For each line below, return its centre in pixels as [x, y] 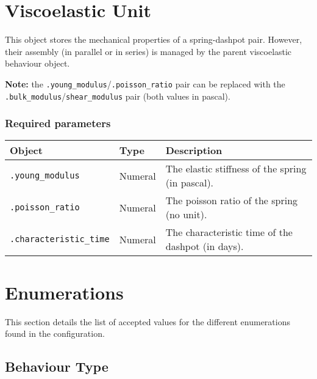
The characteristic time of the [229, 232]
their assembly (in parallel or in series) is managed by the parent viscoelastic [148, 51]
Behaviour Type [57, 366]
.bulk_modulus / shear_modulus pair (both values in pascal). [118, 96]
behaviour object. [37, 63]
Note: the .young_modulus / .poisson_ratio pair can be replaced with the [145, 83]
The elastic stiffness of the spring [236, 169]
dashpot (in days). [205, 246]
